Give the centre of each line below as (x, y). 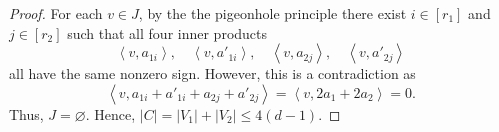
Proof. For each (56, 13)
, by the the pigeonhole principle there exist (272, 13)
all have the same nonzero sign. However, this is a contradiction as (212, 73)
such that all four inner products (167, 32)
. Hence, (110, 113)
